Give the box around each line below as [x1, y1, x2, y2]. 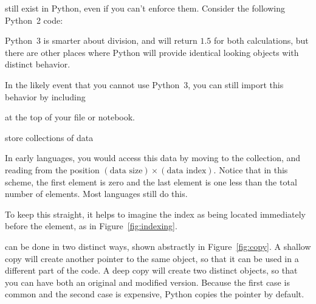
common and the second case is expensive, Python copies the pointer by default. [5, 288, 304, 300]
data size [109, 166, 143, 175]
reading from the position [5, 163, 100, 176]
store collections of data [5, 131, 94, 143]
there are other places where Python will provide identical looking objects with [5, 46, 299, 58]
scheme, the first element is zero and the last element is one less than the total [5, 175, 297, 188]
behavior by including [5, 90, 86, 103]
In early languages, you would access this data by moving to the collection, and [5, 151, 301, 164]
